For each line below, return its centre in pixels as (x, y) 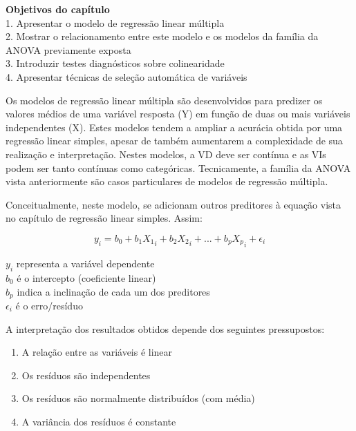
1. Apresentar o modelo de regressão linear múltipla (115, 22)
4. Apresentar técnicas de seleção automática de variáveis (127, 76)
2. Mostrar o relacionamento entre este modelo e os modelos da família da (162, 36)
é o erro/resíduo (49, 305)
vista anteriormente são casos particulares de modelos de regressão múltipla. (167, 181)
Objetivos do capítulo (58, 9)
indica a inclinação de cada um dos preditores (113, 291)
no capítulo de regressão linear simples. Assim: (104, 218)
